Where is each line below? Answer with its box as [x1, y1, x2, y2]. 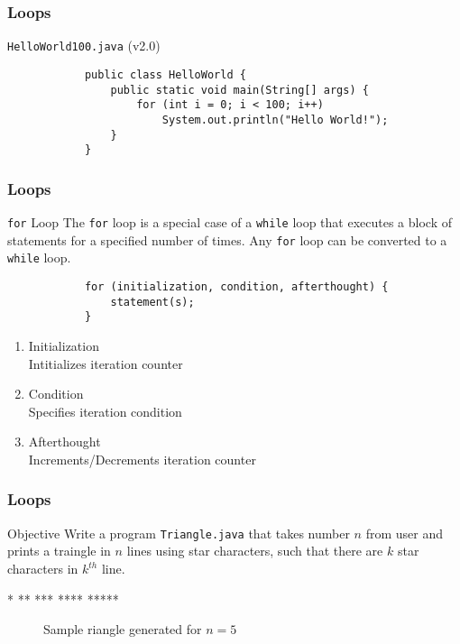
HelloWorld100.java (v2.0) [7, 36, 161, 55]
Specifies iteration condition [28, 401, 182, 420]
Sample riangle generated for [43, 620, 202, 639]
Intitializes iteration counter [28, 354, 183, 373]
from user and [365, 523, 443, 542]
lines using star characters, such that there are [126, 541, 383, 560]
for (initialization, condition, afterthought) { [84, 281, 389, 293]
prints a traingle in [7, 541, 111, 560]
